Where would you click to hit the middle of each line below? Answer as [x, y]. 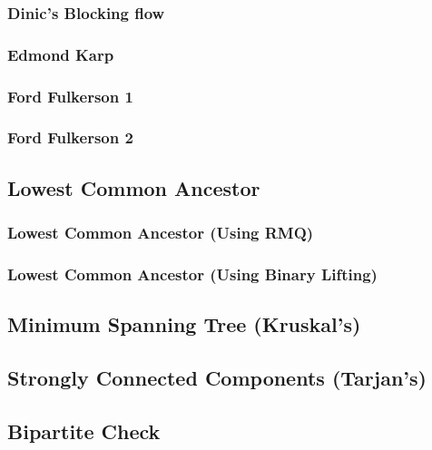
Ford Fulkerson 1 [70, 96]
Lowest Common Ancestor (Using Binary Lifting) [192, 274]
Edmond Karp [61, 54]
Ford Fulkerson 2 [70, 137]
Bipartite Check [84, 430]
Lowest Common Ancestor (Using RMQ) [161, 233]
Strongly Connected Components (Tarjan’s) [217, 378]
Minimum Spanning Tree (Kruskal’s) [184, 324]
